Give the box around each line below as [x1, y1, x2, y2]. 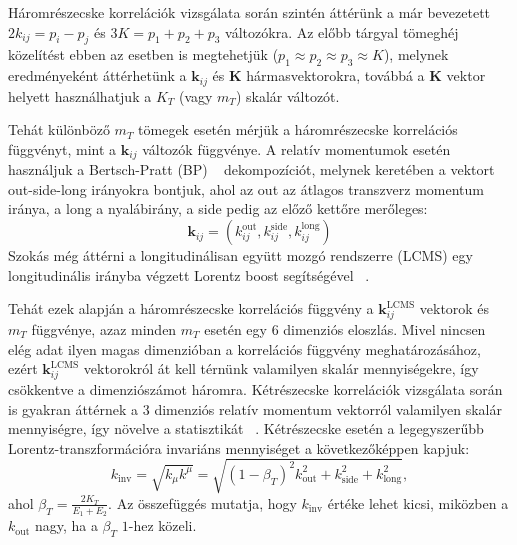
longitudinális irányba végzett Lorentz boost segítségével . [8, 264, 370, 285]
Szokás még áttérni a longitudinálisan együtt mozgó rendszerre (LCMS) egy [8, 245, 473, 266]
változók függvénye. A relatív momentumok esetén [142, 138, 451, 159]
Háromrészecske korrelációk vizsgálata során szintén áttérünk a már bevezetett [8, 2, 491, 22]
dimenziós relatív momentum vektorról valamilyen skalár [154, 398, 502, 419]
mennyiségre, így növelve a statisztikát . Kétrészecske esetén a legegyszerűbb [8, 418, 484, 439]
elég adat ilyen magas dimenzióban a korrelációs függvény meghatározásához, [8, 338, 481, 359]
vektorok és [419, 298, 490, 319]
